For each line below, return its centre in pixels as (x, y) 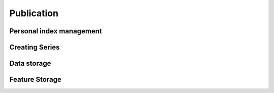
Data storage (30, 63)
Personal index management (56, 31)
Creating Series (35, 47)
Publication (34, 13)
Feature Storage (36, 80)
